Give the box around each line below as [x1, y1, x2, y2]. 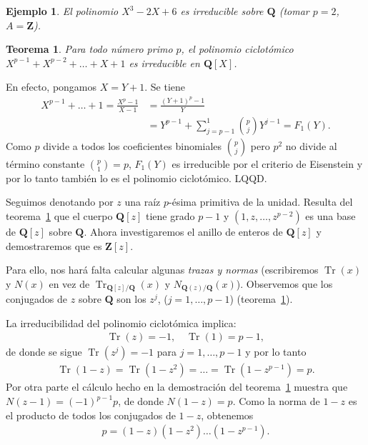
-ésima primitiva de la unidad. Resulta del [169, 194, 353, 209]
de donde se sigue [6, 344, 82, 359]
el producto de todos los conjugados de [6, 407, 176, 422]
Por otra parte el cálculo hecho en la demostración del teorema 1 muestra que [6, 379, 348, 394]
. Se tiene [144, 79, 186, 94]
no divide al [285, 138, 337, 153]
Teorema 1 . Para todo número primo [6, 41, 173, 56]
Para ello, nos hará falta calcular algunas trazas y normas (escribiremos [6, 262, 319, 277]
